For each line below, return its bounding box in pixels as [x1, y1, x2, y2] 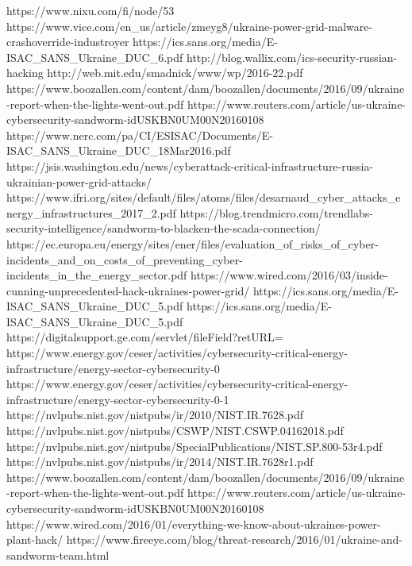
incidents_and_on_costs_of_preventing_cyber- [6, 251, 243, 268]
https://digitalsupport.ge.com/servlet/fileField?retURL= [6, 329, 283, 345]
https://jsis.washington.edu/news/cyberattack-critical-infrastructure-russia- [6, 157, 374, 174]
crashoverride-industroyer [6, 33, 129, 50]
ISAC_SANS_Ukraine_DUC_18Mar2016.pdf [6, 142, 231, 159]
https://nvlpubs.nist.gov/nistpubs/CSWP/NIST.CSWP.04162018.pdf [6, 422, 344, 439]
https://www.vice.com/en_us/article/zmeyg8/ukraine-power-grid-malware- [6, 17, 373, 34]
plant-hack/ [6, 531, 64, 548]
